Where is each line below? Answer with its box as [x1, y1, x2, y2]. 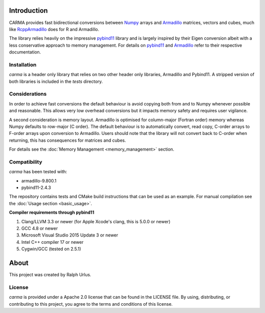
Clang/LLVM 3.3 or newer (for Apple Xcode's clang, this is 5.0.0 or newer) [21, 218, 171, 224]
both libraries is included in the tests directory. [9, 78, 103, 84]
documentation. [9, 49, 41, 55]
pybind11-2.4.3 [21, 184, 51, 191]
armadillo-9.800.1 [21, 178, 56, 183]
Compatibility [9, 158, 43, 165]
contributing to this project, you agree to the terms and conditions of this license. [9, 301, 173, 307]
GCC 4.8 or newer [21, 225, 58, 231]
